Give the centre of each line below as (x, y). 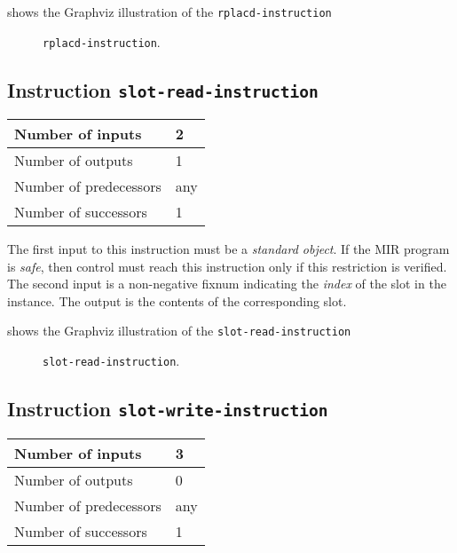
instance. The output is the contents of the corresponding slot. (177, 300)
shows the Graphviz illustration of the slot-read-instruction (179, 331)
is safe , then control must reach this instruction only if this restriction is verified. (227, 266)
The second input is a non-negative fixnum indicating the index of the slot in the (227, 284)
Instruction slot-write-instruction (168, 409)
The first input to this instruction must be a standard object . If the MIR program (228, 249)
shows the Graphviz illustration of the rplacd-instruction (169, 12)
